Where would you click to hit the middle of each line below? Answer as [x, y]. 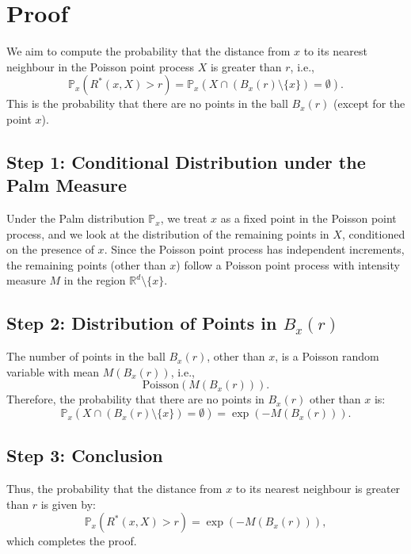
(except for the [369, 103]
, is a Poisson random [327, 356]
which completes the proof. [72, 541]
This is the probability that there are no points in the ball [147, 103]
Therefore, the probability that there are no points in [135, 399]
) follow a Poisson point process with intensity [288, 264]
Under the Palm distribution [76, 218]
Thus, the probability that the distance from [114, 489]
